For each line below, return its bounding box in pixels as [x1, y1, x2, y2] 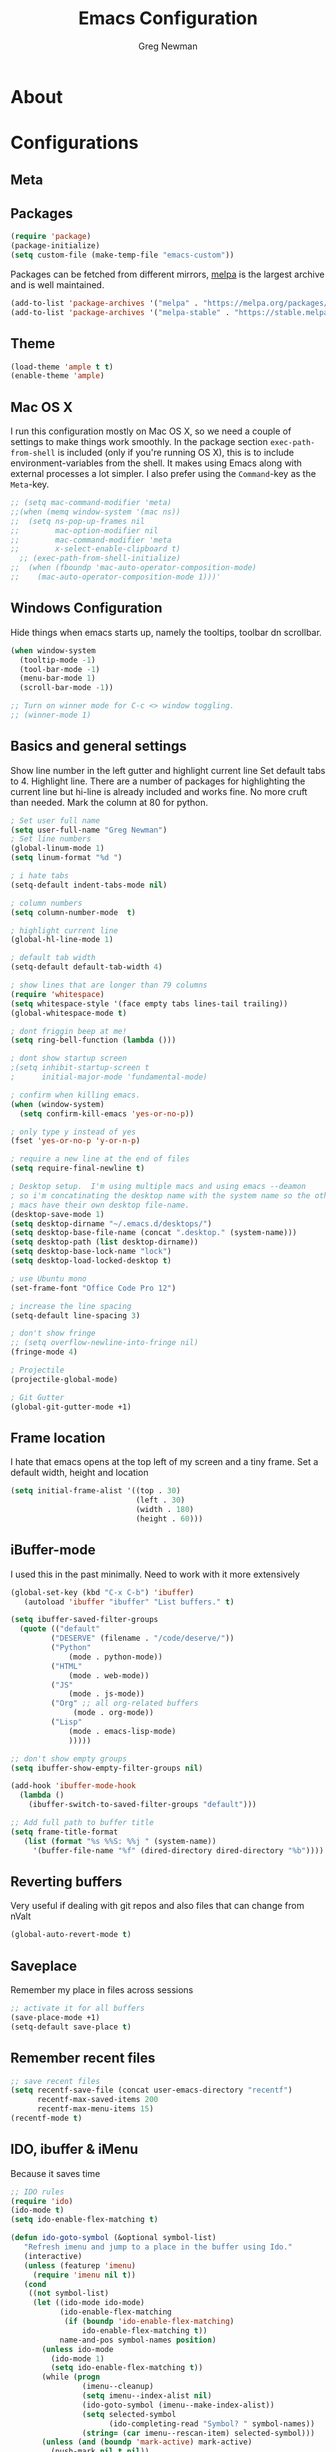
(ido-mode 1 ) [50, 2353, 105, 2364]
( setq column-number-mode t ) [10, 907, 137, 917]
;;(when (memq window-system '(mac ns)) [10, 507, 182, 517]
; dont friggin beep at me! [10, 1026, 128, 1036]
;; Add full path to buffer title [10, 1818, 155, 1828]
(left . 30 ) [135, 1495, 186, 1506]
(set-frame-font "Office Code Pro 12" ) [10, 1283, 177, 1293]
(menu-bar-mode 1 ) [19, 673, 97, 684]
